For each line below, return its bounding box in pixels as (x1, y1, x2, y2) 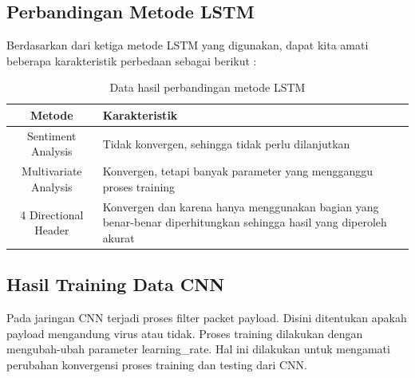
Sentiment (27, 127, 77, 144)
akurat (102, 229, 135, 246)
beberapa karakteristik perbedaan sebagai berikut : (6, 52, 257, 69)
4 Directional (20, 206, 84, 222)
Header (34, 222, 69, 238)
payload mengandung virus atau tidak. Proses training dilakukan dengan (6, 325, 363, 341)
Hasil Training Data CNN (6, 272, 225, 297)
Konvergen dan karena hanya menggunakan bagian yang (102, 198, 379, 215)
